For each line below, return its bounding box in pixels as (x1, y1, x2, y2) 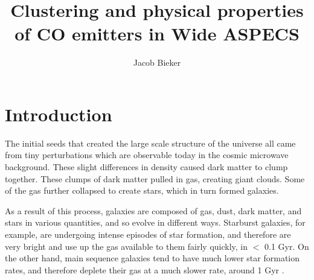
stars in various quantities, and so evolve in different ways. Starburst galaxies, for (5, 216, 306, 229)
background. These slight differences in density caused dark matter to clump (5, 161, 288, 173)
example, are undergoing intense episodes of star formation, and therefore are (5, 228, 291, 240)
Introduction (5, 101, 112, 126)
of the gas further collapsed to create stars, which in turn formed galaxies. (5, 184, 279, 197)
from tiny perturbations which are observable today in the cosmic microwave (5, 148, 289, 161)
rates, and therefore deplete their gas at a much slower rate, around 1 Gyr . (5, 263, 284, 276)
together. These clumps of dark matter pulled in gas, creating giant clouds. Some (5, 172, 305, 185)
